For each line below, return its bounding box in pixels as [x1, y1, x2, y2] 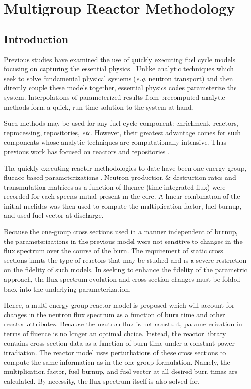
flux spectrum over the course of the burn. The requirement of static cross [4, 245, 223, 256]
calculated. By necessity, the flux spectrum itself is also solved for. [4, 375, 200, 386]
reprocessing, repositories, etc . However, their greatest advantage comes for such [4, 127, 241, 137]
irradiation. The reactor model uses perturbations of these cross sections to [4, 347, 226, 357]
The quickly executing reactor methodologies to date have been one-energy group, [4, 162, 247, 173]
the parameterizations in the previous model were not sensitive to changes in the [4, 236, 243, 246]
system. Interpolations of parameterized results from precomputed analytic [4, 92, 225, 102]
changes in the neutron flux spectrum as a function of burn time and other [4, 309, 225, 319]
